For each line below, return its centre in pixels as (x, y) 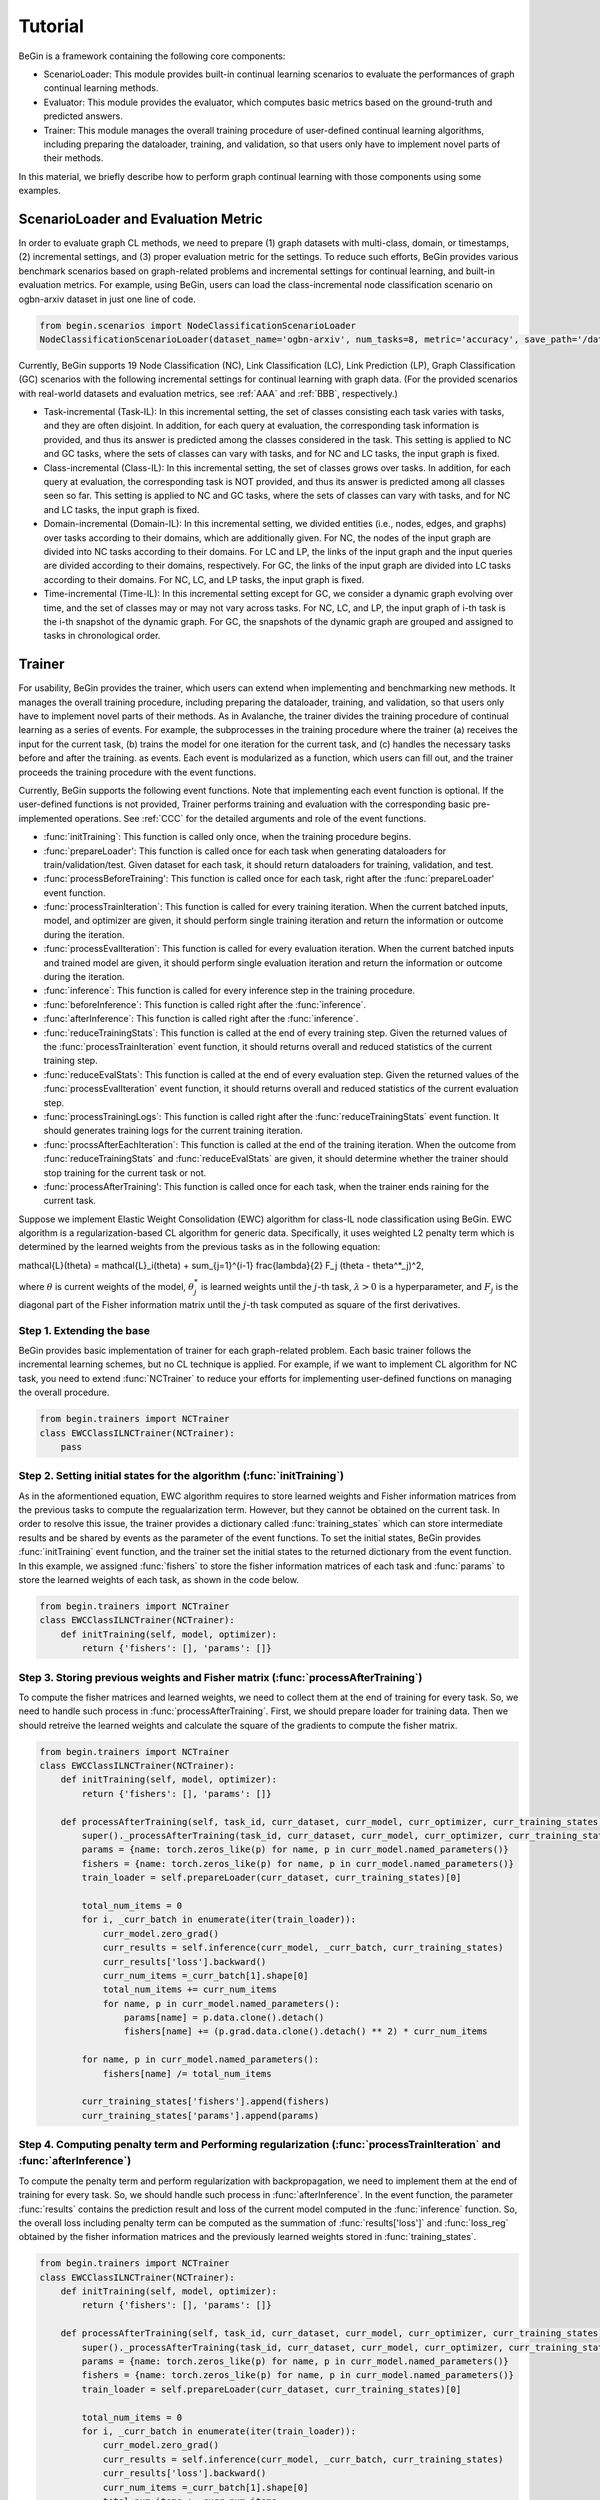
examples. (40, 191)
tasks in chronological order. (102, 636)
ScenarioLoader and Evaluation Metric (141, 218)
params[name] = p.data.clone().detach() (224, 2018)
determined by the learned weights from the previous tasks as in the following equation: (199, 1247)
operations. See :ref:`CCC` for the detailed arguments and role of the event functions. (250, 818)
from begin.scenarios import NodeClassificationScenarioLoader (198, 325)
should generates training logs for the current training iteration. (173, 1131)
